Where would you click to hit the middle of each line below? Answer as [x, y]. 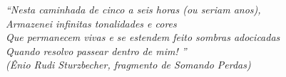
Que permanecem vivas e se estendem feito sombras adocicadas [143, 37]
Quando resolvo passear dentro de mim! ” [96, 51]
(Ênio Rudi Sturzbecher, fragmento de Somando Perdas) [128, 65]
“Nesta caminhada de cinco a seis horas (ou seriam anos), [133, 9]
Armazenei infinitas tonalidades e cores [91, 23]
